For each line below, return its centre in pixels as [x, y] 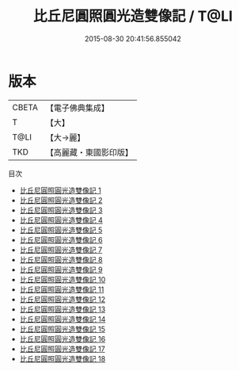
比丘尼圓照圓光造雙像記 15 [62, 329]
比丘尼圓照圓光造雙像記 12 [62, 299]
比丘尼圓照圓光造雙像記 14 [63, 319]
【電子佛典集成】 [77, 108]
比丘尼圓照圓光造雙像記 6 [61, 239]
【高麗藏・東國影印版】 [89, 152]
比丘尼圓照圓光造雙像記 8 [61, 259]
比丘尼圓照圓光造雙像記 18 [63, 358]
